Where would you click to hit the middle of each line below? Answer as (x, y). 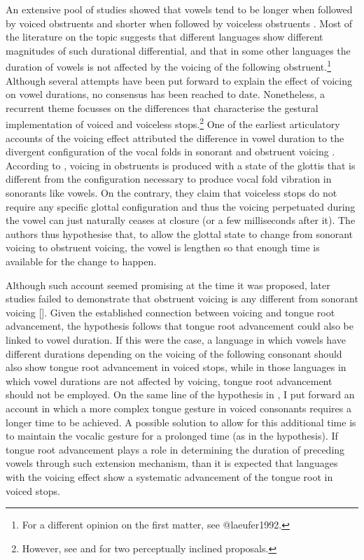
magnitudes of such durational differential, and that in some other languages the (178, 50)
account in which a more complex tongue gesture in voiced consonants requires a (178, 408)
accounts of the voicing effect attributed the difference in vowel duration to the (175, 138)
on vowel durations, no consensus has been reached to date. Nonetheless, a (165, 94)
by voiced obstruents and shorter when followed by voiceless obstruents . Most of (179, 23)
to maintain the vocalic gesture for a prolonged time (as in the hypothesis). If (172, 436)
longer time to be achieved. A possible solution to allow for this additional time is (181, 422)
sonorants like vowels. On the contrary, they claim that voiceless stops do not (171, 193)
